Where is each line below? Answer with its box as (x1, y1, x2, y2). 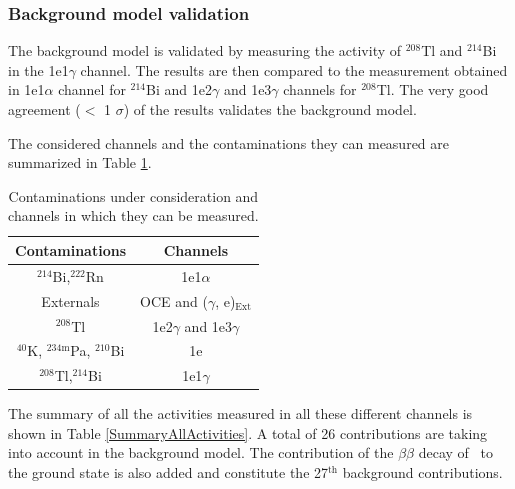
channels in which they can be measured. (8, 205, 259, 226)
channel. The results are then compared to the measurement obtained (80, 59, 508, 80)
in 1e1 (8, 79, 45, 100)
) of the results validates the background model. (123, 99, 417, 119)
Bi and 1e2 (146, 79, 212, 100)
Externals (41, 290, 100, 311)
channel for (58, 79, 126, 100)
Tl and (421, 40, 463, 61)
